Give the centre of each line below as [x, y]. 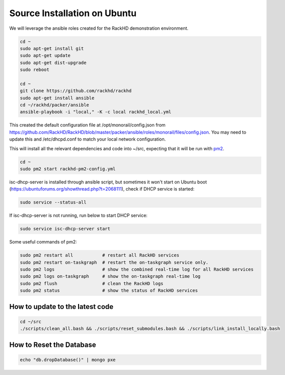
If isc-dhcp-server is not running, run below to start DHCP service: [79, 215]
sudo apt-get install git [52, 48]
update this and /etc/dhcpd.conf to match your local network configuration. [88, 139]
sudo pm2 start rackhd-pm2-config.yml [68, 169]
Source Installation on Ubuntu [73, 13]
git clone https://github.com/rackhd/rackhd [76, 91]
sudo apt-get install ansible [57, 98]
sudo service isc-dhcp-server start [65, 229]
